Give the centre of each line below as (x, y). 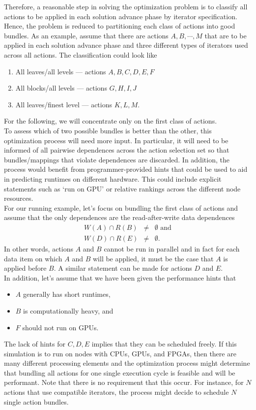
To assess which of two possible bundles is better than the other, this (108, 130)
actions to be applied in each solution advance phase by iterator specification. (121, 16)
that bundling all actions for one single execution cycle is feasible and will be (120, 372)
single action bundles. (36, 401)
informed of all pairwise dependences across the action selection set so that (117, 150)
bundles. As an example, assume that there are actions (86, 35)
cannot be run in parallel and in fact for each (172, 248)
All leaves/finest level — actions (64, 104)
